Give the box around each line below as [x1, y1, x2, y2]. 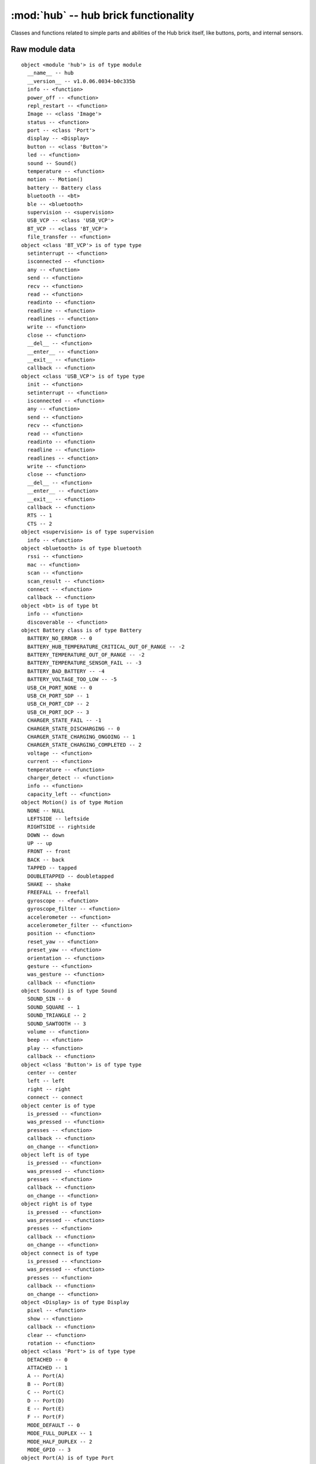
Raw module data [11, 45, 75, 54]
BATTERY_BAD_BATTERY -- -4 [27, 668, 105, 675]
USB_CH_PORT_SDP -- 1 [27, 693, 90, 699]
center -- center [27, 1069, 77, 1076]
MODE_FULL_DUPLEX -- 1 [27, 1430, 92, 1437]
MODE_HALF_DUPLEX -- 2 [27, 1438, 92, 1445]
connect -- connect [27, 1094, 83, 1101]
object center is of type [21, 1102, 96, 1109]
